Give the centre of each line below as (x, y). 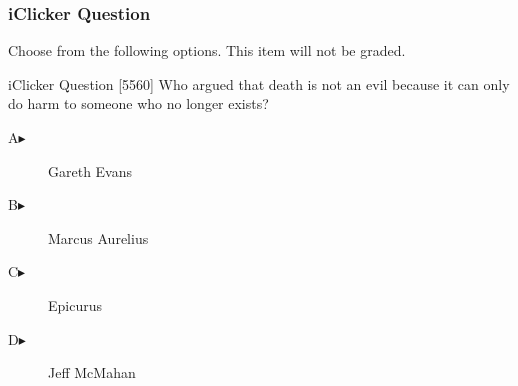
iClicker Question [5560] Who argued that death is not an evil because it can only (259, 83)
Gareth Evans (90, 170)
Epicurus (75, 304)
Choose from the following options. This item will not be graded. (207, 50)
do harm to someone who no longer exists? (138, 103)
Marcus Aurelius (98, 237)
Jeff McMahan (92, 372)
